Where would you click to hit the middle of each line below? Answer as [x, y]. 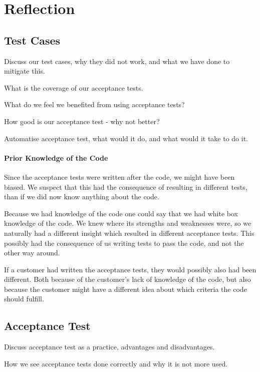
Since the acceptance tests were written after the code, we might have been [119, 176]
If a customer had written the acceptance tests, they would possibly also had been [130, 269]
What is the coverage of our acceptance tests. [74, 87]
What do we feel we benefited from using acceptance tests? [94, 104]
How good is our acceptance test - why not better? [82, 121]
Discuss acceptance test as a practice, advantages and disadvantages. [109, 347]
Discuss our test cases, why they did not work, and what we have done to [117, 61]
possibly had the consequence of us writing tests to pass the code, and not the [124, 243]
